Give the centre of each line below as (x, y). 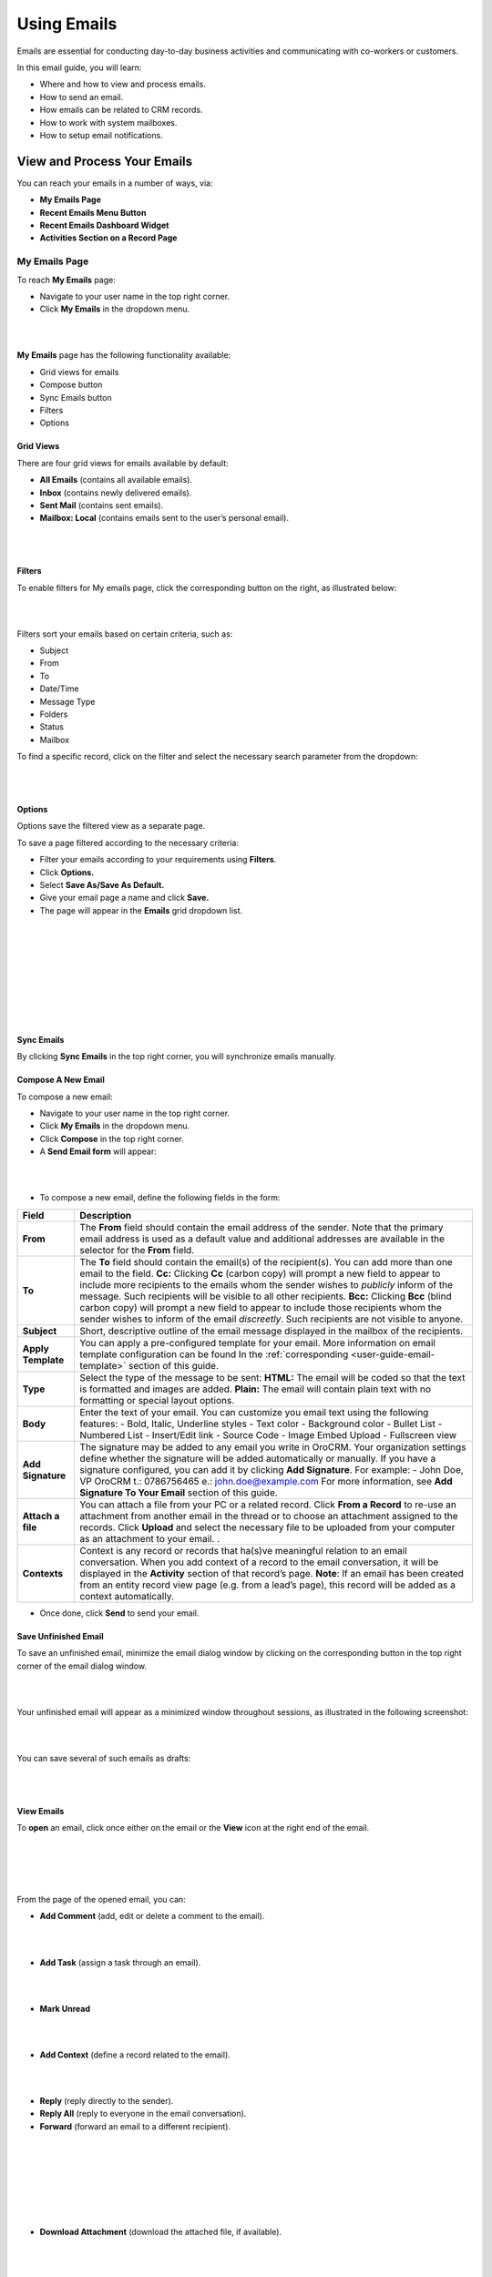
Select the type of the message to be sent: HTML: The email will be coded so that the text (272, 1377)
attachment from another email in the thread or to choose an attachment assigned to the (269, 1516)
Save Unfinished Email (60, 1636)
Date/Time (59, 689)
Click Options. (67, 872)
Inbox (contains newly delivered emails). (116, 493)
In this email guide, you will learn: (79, 67)
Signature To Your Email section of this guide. (179, 1492)
